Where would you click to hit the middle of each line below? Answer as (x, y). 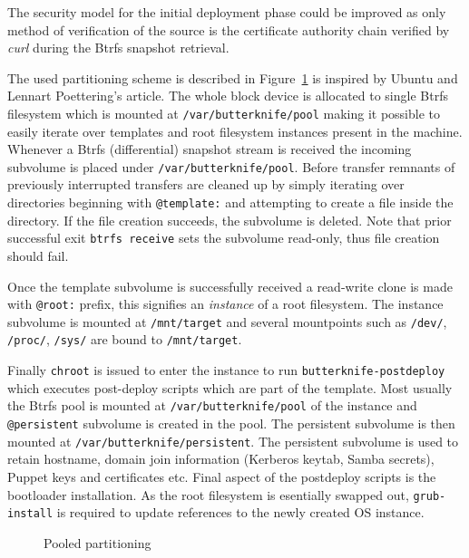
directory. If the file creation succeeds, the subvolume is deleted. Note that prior (230, 220)
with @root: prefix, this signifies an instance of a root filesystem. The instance (225, 304)
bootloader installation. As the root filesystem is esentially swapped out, (208, 494)
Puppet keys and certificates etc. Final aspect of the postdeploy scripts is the (222, 476)
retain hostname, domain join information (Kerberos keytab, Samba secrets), (221, 459)
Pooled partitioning (98, 542)
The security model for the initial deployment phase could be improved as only (227, 12)
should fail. (38, 255)
